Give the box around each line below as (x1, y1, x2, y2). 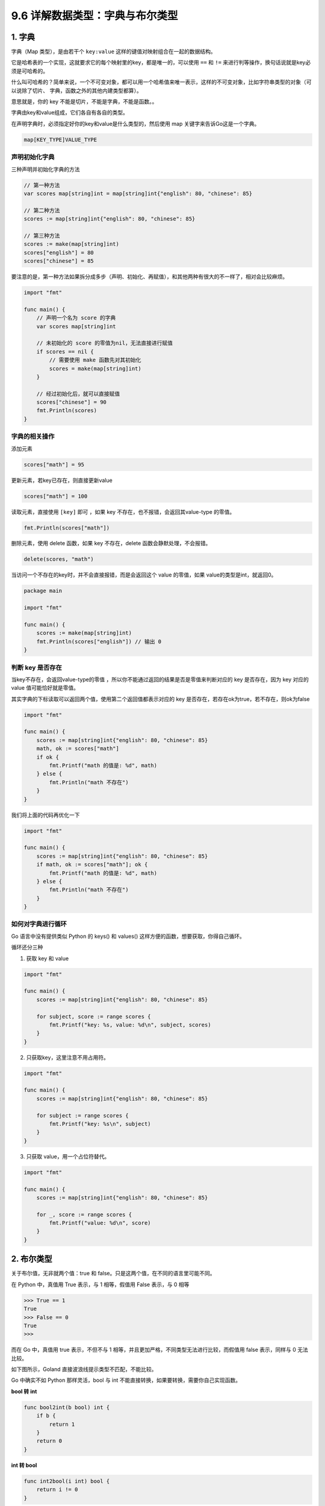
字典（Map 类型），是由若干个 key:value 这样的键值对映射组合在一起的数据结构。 (11, 48, 216, 55)
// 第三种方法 (23, 232, 60, 239)
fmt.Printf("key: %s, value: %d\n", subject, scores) (49, 1021, 211, 1028)
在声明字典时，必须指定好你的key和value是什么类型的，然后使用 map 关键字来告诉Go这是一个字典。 (11, 120, 260, 127)
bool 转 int (11, 1387, 37, 1395)
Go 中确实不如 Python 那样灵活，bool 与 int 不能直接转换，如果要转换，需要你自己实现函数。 (11, 1376, 241, 1384)
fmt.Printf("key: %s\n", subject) (49, 1120, 151, 1127)
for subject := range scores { (36, 1112, 129, 1119)
